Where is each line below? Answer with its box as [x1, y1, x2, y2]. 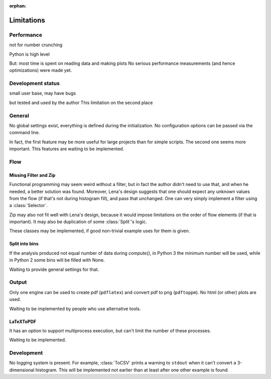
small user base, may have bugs [9, 90, 76, 97]
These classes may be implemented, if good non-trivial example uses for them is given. [9, 228, 190, 234]
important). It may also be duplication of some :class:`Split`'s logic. [9, 219, 148, 225]
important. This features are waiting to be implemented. [9, 146, 124, 152]
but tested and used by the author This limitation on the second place [9, 100, 153, 106]
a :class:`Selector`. [9, 203, 48, 209]
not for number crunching [9, 42, 63, 48]
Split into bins [9, 241, 39, 247]
